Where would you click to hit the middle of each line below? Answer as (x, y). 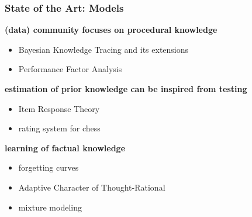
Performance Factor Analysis (70, 69)
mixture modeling (50, 207)
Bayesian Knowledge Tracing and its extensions (103, 49)
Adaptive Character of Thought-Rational (92, 187)
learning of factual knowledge (65, 148)
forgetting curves (49, 167)
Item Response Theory (59, 108)
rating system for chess (59, 128)
